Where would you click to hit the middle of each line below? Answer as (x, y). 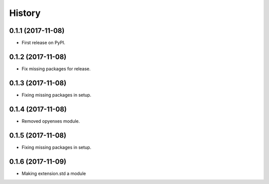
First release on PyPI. (44, 43)
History (25, 13)
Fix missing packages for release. (56, 69)
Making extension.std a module (54, 173)
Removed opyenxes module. (51, 121)
